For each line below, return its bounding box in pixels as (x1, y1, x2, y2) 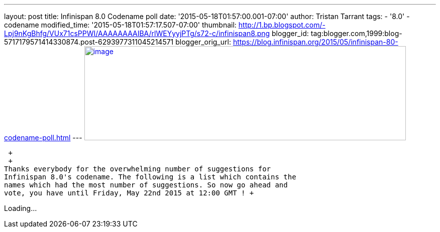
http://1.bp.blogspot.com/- (238, 21, 325, 29)
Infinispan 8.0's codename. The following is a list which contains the (4, 173, 296, 181)
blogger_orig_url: (175, 38, 231, 46)
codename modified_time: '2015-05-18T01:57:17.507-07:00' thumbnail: (4, 21, 237, 29)
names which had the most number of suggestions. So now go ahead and (4, 181, 288, 189)
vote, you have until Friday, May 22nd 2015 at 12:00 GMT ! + (4, 189, 254, 197)
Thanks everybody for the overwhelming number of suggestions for (4, 165, 271, 173)
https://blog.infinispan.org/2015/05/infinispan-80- (233, 38, 398, 46)
